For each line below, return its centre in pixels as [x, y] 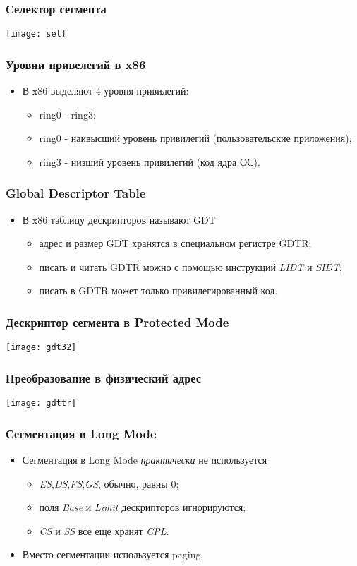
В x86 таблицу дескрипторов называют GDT [119, 219]
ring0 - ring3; [67, 114]
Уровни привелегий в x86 [76, 64]
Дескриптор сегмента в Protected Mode [117, 321]
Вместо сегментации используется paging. [113, 554]
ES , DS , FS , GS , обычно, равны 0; [109, 483]
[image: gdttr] [41, 403]
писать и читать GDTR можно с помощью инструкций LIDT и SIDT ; [190, 266]
